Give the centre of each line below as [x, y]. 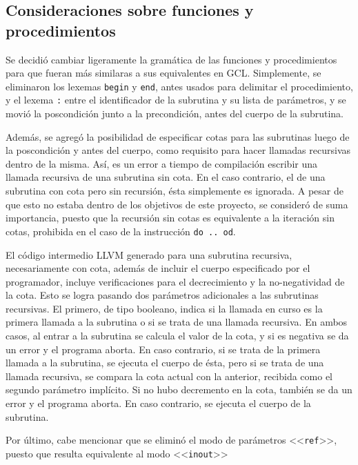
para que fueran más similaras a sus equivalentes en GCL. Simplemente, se [163, 73]
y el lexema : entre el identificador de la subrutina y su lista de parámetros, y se [176, 100]
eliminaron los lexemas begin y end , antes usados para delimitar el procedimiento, [179, 86]
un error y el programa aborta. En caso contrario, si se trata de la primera [163, 349]
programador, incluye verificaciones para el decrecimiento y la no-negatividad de [175, 281]
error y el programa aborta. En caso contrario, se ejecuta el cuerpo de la [158, 403]
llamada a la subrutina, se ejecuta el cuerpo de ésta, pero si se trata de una [165, 363]
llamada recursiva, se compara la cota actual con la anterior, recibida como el [169, 376]
